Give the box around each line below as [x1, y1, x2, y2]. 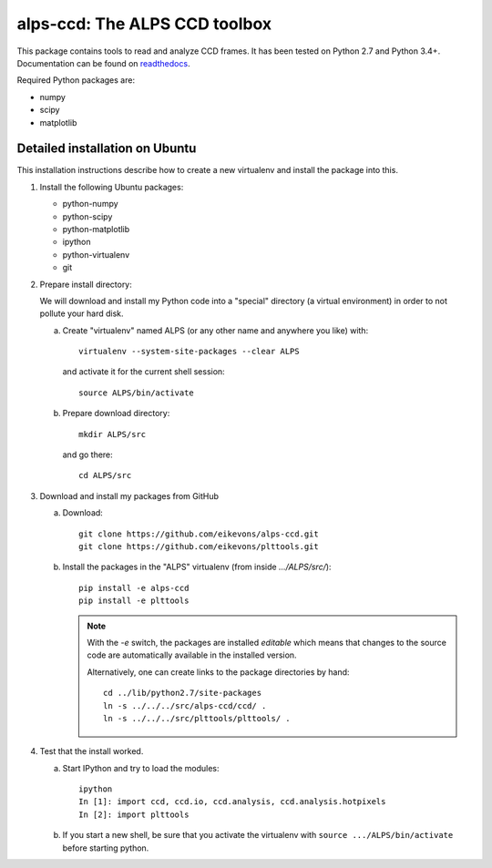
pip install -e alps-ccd [78, 583, 190, 593]
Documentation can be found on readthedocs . [16, 57, 190, 68]
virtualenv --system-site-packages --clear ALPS [78, 346, 300, 357]
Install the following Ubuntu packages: [39, 181, 184, 192]
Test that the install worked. [39, 746, 144, 757]
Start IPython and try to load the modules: [62, 762, 220, 773]
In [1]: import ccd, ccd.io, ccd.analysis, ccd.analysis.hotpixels [78, 797, 386, 807]
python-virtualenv [62, 249, 130, 260]
